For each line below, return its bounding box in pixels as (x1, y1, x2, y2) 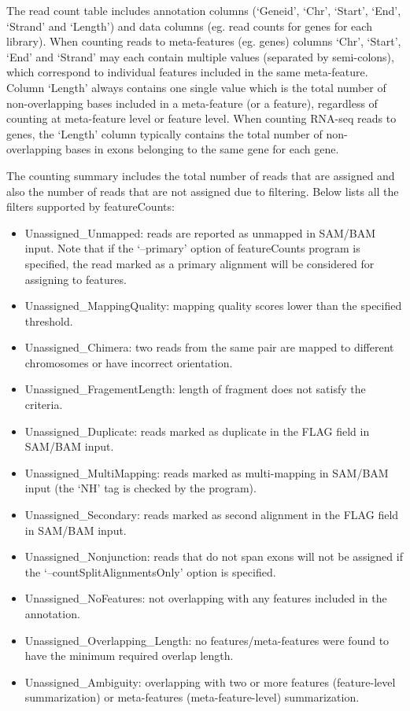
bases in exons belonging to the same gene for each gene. (65, 141, 339, 157)
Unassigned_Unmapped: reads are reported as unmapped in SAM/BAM (24, 224, 375, 241)
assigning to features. (24, 271, 127, 287)
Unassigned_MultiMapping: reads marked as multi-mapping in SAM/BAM (24, 464, 389, 481)
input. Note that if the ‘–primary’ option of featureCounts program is (24, 240, 360, 256)
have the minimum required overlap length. (24, 647, 234, 664)
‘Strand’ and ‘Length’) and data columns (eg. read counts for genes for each (6, 17, 372, 34)
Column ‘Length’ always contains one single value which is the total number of (6, 79, 386, 95)
